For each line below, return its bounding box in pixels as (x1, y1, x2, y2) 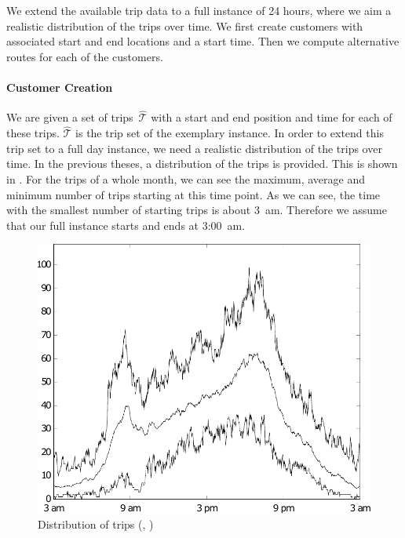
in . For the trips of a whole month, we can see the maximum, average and (6, 170, 365, 187)
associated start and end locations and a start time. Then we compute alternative (6, 33, 400, 49)
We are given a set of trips (6, 109, 133, 125)
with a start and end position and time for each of (151, 109, 392, 125)
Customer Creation (6, 78, 113, 95)
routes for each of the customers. (6, 48, 163, 64)
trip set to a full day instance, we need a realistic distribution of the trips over (6, 140, 382, 156)
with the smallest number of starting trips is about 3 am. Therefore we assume (6, 202, 387, 218)
